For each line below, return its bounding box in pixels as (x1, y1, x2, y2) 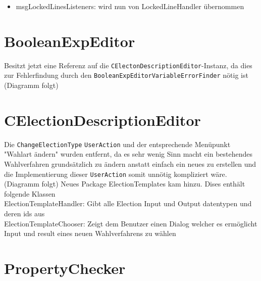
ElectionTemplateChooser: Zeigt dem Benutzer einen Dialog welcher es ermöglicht (4, 218, 257, 228)
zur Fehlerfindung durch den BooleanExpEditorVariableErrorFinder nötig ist (4, 70, 248, 80)
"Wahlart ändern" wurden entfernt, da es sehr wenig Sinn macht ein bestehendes (4, 149, 253, 159)
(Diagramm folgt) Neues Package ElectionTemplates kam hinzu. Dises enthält (4, 178, 245, 189)
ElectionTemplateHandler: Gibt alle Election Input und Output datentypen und (4, 198, 252, 209)
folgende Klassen (4, 188, 56, 199)
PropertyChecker (4, 258, 126, 278)
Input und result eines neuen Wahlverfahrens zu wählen (4, 228, 176, 239)
